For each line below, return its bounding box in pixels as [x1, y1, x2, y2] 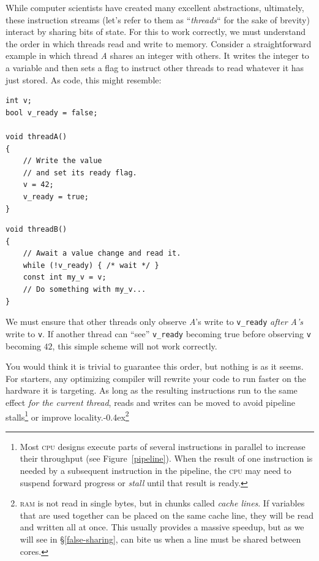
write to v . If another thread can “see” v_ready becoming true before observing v [6, 327, 311, 340]
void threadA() [6, 132, 67, 141]
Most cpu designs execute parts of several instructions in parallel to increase [20, 440, 306, 452]
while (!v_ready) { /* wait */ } [23, 261, 159, 270]
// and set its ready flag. [23, 168, 137, 177]
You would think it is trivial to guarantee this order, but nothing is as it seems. [6, 360, 304, 373]
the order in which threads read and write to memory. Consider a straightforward [6, 37, 312, 50]
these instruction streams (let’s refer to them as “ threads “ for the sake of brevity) [6, 13, 310, 26]
